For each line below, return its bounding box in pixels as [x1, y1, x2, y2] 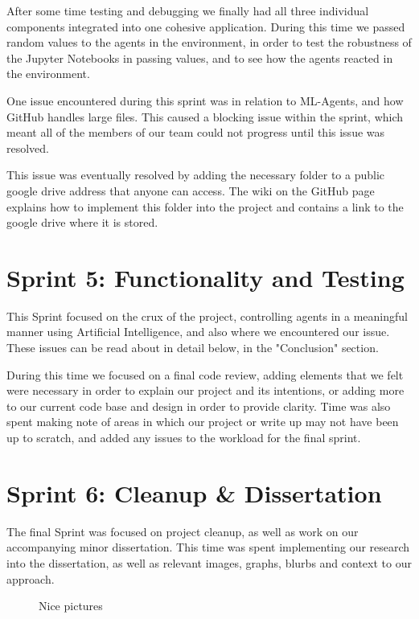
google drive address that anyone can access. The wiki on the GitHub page [6, 182, 375, 199]
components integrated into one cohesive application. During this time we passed [6, 18, 405, 35]
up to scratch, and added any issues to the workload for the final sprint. [6, 429, 361, 445]
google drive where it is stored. [6, 214, 158, 231]
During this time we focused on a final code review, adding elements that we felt [6, 366, 404, 383]
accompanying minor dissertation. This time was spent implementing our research [6, 539, 410, 555]
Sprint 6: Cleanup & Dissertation [6, 476, 382, 509]
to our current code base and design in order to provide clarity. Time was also [6, 397, 391, 414]
